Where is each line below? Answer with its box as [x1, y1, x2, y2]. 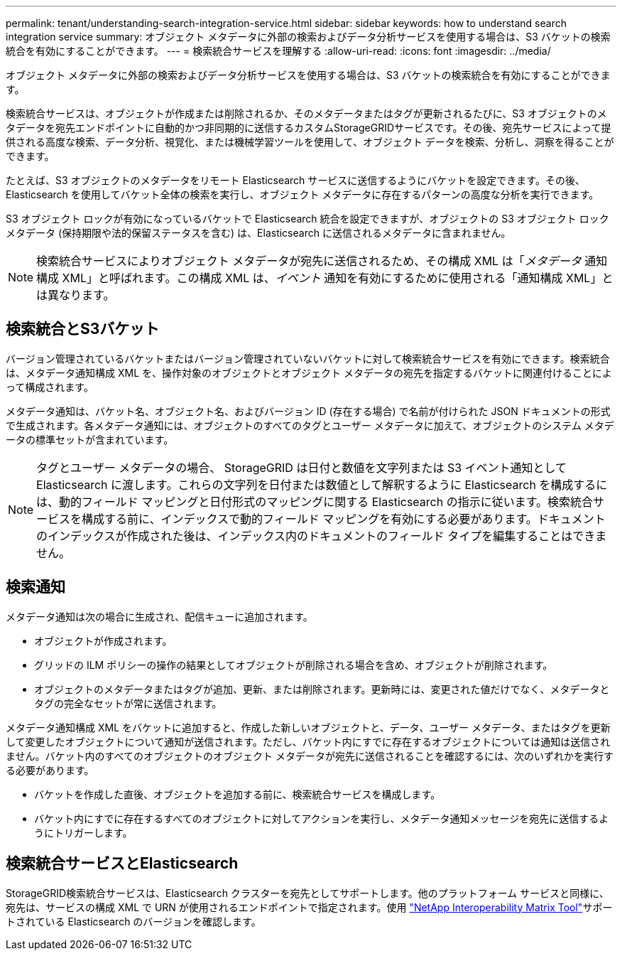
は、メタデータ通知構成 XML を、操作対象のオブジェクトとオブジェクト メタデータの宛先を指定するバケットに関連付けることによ [6, 366, 612, 379]
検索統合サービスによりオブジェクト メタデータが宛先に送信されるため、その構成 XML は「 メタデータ [36, 254, 582, 268]
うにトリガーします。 [34, 826, 133, 839]
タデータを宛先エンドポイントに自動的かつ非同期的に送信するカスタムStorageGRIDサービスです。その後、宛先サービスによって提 [6, 122, 611, 134]
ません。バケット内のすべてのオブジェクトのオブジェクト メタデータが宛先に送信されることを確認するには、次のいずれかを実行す [6, 749, 613, 762]
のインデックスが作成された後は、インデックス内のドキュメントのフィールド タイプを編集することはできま [36, 528, 607, 543]
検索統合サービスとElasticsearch [6, 854, 239, 873]
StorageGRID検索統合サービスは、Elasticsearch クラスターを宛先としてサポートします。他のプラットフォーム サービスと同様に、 [6, 886, 609, 899]
